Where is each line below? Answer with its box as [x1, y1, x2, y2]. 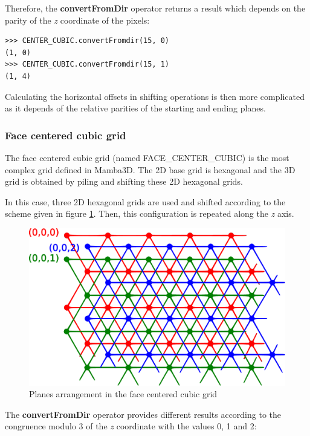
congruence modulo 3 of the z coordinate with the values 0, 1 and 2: [5, 420, 257, 432]
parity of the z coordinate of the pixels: [5, 13, 150, 26]
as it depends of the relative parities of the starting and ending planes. [5, 102, 266, 114]
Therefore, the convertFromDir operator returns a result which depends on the [5, 2, 306, 14]
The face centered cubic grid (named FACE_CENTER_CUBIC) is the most [5, 151, 289, 163]
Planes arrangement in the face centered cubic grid [29, 388, 218, 400]
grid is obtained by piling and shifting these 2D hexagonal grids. [5, 175, 243, 188]
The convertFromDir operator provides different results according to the [5, 408, 282, 420]
